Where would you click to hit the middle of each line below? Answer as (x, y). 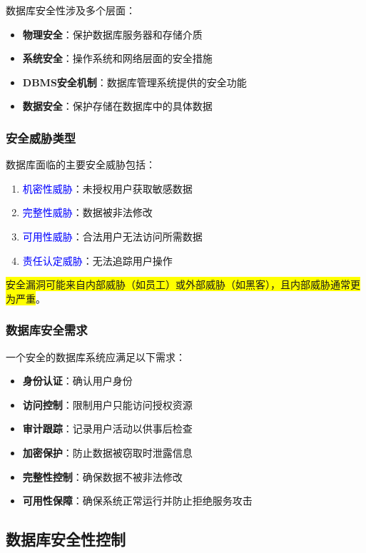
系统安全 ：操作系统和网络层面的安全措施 (117, 58)
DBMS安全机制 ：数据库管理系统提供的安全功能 (134, 82)
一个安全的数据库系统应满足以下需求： (96, 356)
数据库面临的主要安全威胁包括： (81, 164)
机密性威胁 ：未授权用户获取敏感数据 (107, 188)
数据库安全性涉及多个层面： (71, 10)
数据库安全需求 (47, 330)
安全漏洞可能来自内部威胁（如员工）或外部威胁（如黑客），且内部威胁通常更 (183, 284)
